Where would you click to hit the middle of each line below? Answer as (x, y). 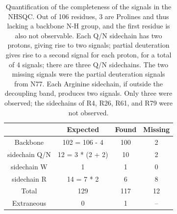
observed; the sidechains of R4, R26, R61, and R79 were (88, 102)
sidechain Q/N (29, 154)
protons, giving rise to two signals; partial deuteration (88, 45)
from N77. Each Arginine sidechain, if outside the (89, 83)
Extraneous (29, 203)
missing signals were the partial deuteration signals (88, 74)
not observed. (88, 112)
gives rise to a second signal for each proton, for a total (88, 54)
